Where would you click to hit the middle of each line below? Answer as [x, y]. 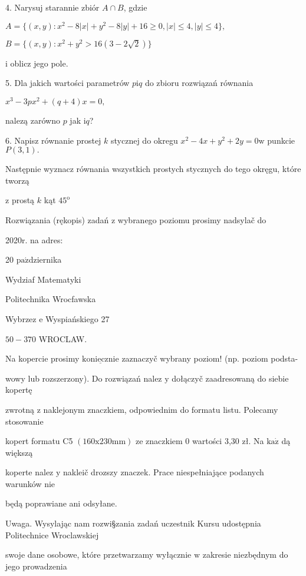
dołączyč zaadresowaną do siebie [230, 378]
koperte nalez [29, 472]
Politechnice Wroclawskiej [52, 534]
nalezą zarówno [33, 120]
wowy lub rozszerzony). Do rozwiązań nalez [84, 378]
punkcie [281, 140]
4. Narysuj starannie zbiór [52, 7]
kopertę [19, 390]
